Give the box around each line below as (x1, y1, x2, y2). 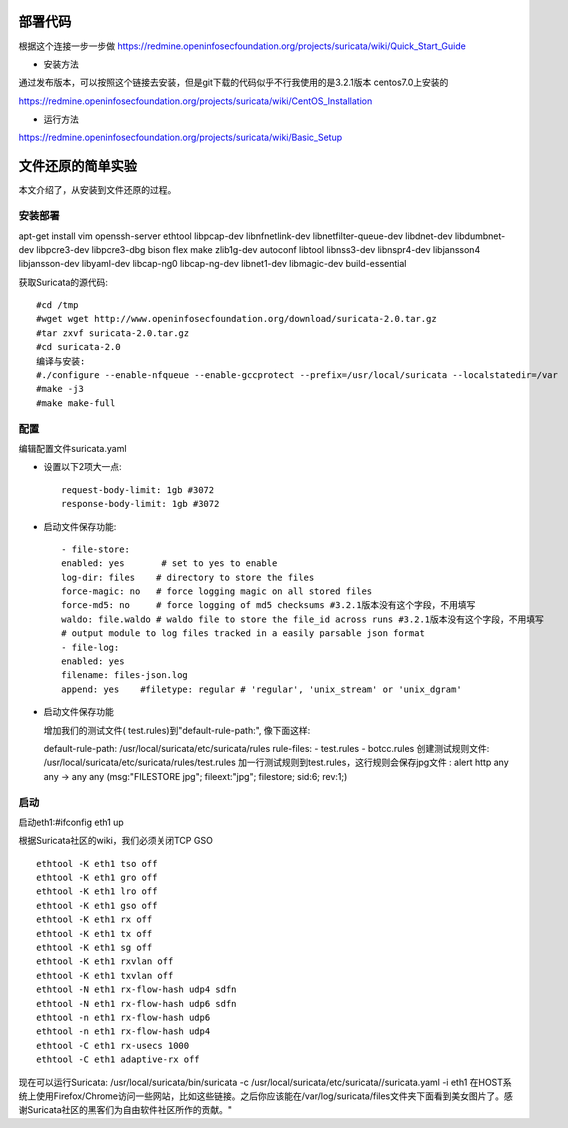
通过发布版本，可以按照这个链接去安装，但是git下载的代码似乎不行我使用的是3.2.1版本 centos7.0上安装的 (18, 76, 449, 89)
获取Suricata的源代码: (18, 276, 109, 288)
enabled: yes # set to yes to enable (61, 558, 278, 569)
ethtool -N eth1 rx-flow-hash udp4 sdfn (36, 984, 237, 995)
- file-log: (61, 641, 120, 653)
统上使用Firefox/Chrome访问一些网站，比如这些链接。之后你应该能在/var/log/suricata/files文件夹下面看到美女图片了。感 (18, 1090, 514, 1102)
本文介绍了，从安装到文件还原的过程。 (18, 184, 177, 196)
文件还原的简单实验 (18, 158, 137, 175)
